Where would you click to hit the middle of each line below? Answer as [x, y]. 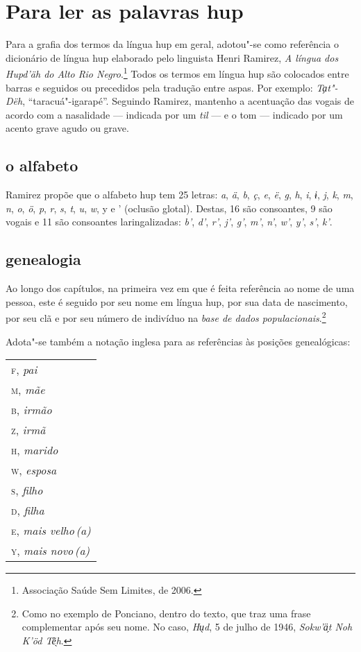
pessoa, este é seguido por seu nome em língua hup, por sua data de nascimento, [177, 301]
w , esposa [34, 470]
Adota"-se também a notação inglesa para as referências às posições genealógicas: [178, 341]
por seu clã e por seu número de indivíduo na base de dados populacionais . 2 [166, 317]
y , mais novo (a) [51, 551]
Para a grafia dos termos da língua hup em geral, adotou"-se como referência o [172, 44]
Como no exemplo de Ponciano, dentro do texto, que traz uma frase [166, 613]
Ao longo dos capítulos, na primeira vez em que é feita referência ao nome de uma [180, 288]
